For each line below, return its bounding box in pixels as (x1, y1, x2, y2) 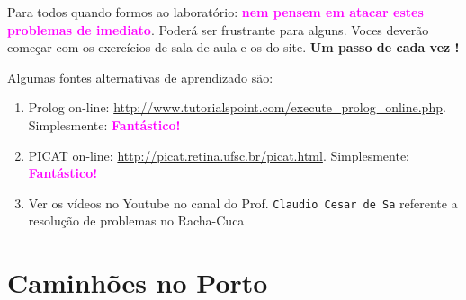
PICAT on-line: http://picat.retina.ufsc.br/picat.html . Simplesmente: (28, 146, 410, 164)
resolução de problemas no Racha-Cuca (28, 211, 245, 230)
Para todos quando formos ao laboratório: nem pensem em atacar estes (7, 3, 424, 21)
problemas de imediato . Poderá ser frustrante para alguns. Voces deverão (7, 20, 429, 39)
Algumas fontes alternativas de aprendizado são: (7, 67, 273, 86)
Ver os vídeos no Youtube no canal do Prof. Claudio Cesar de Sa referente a (28, 193, 458, 212)
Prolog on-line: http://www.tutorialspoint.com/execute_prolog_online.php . (28, 98, 446, 117)
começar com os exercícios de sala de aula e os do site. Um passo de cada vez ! (7, 38, 460, 57)
